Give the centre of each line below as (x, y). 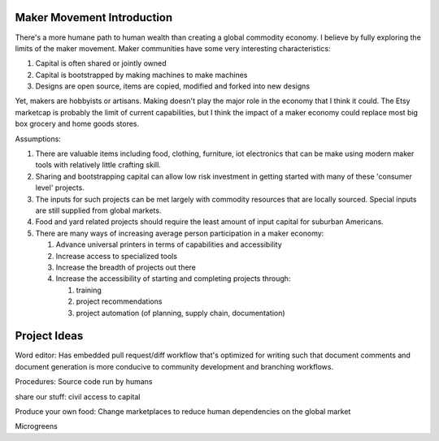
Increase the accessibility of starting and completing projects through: (173, 279)
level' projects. (60, 188)
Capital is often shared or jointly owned (101, 63)
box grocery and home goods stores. (77, 124)
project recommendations (119, 301)
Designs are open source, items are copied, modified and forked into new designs (173, 86)
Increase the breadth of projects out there (126, 267)
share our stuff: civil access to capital (78, 396)
